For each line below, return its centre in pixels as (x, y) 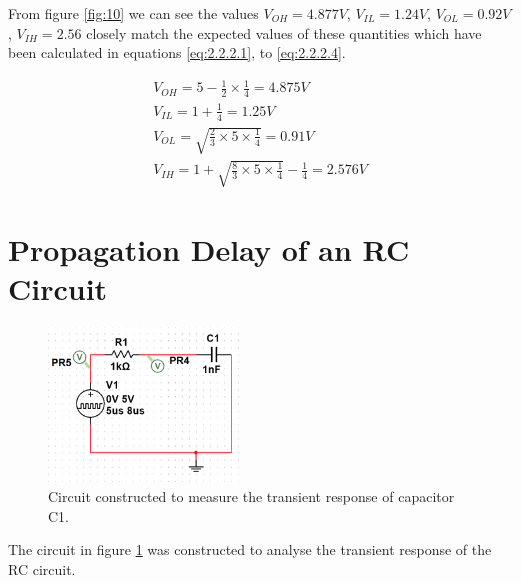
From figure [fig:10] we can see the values (133, 13)
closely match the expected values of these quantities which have (284, 32)
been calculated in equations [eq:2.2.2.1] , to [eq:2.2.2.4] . (177, 52)
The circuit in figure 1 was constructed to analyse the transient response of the (250, 549)
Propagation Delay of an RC (209, 248)
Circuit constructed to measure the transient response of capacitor (251, 496)
